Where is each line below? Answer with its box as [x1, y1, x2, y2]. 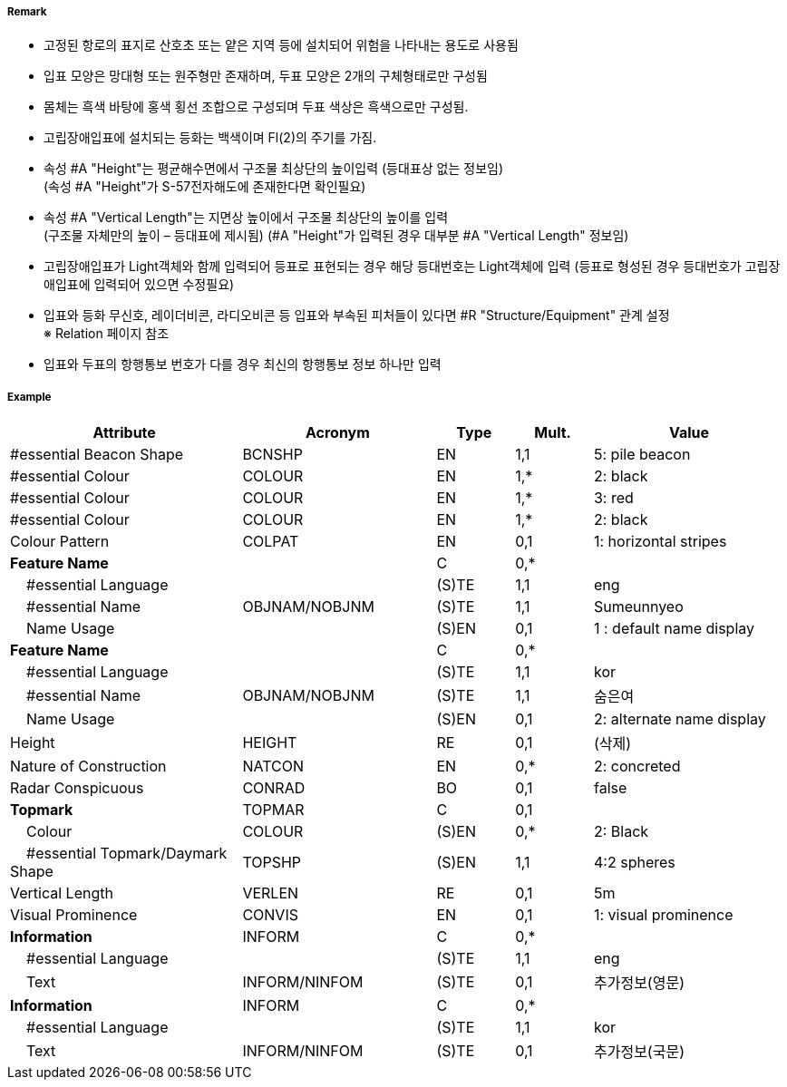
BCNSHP [242, 445, 303, 464]
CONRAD [242, 779, 306, 798]
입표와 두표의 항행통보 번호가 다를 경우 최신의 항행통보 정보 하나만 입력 [44, 356, 442, 373]
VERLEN [242, 884, 299, 903]
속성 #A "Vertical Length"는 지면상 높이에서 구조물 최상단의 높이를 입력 [44, 209, 449, 226]
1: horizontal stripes [593, 532, 727, 551]
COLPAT [242, 532, 299, 551]
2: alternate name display [593, 710, 766, 729]
